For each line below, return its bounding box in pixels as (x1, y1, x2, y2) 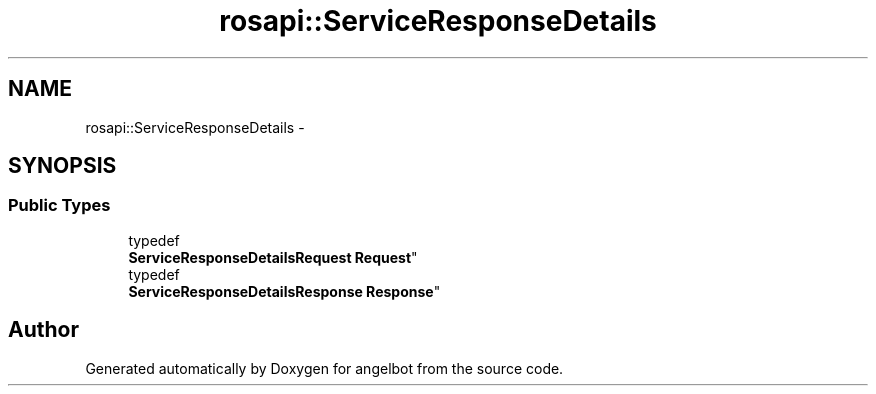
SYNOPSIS (8, 153, 117, 179)
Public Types (8, 195, 111, 216)
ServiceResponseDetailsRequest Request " (128, 248, 418, 266)
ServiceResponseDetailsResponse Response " (128, 282, 441, 300)
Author (8, 317, 79, 343)
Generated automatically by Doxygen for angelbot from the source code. (85, 359, 564, 377)
